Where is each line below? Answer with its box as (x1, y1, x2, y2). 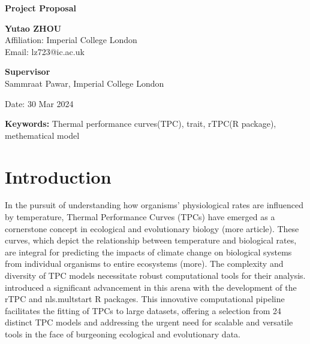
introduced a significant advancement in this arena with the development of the (5, 281, 297, 293)
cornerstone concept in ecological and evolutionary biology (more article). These (5, 222, 299, 235)
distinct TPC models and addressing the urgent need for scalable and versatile (5, 316, 293, 328)
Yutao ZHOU (5, 22, 62, 34)
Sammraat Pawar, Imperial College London (5, 77, 164, 89)
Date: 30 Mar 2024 (5, 97, 74, 109)
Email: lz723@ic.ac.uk (5, 45, 85, 57)
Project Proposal (5, 2, 76, 14)
